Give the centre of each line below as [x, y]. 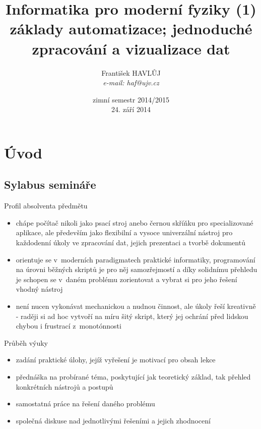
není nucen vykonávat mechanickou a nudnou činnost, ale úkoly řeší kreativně [136, 306]
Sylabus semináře [50, 184]
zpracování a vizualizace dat [131, 48]
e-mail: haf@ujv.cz [131, 83]
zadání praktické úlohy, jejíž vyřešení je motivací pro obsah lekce [116, 360]
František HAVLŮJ [131, 72]
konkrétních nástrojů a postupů [64, 386]
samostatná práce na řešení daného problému [85, 404]
